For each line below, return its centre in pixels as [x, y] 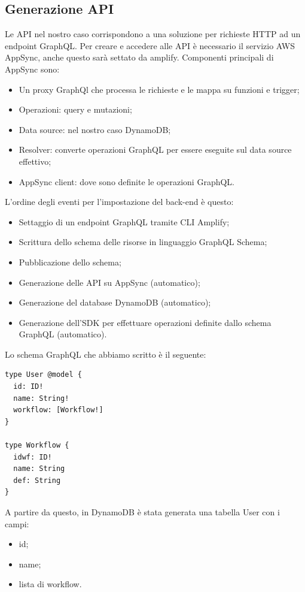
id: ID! [28, 387]
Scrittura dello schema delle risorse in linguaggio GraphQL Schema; [143, 242]
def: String [37, 480]
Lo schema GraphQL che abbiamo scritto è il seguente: [106, 354]
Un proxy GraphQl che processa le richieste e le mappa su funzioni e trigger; [159, 89]
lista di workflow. [50, 584]
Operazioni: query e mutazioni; [75, 109]
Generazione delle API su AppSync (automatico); [109, 282]
